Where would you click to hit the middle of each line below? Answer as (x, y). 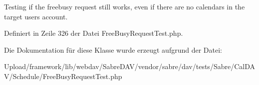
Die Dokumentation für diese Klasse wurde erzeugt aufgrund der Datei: (113, 49)
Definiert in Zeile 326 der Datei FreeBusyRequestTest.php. (94, 33)
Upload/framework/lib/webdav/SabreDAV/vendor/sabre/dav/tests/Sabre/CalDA (129, 66)
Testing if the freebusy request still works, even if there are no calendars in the (125, 6)
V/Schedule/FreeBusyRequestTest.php (63, 76)
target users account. (36, 16)
